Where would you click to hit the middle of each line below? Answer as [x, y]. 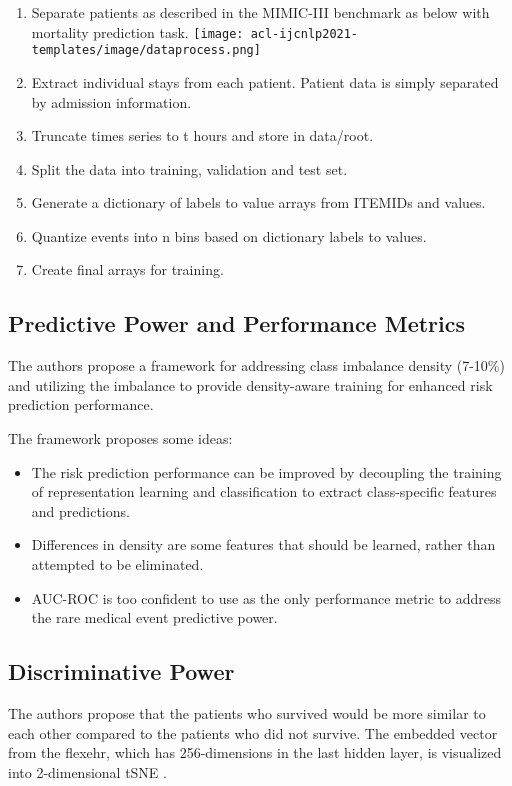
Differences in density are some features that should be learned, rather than [263, 544]
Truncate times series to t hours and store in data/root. [202, 135]
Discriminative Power [121, 671]
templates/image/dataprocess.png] [146, 50]
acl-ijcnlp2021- [304, 33]
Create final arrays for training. [127, 269]
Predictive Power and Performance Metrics [237, 323]
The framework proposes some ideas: [120, 438]
